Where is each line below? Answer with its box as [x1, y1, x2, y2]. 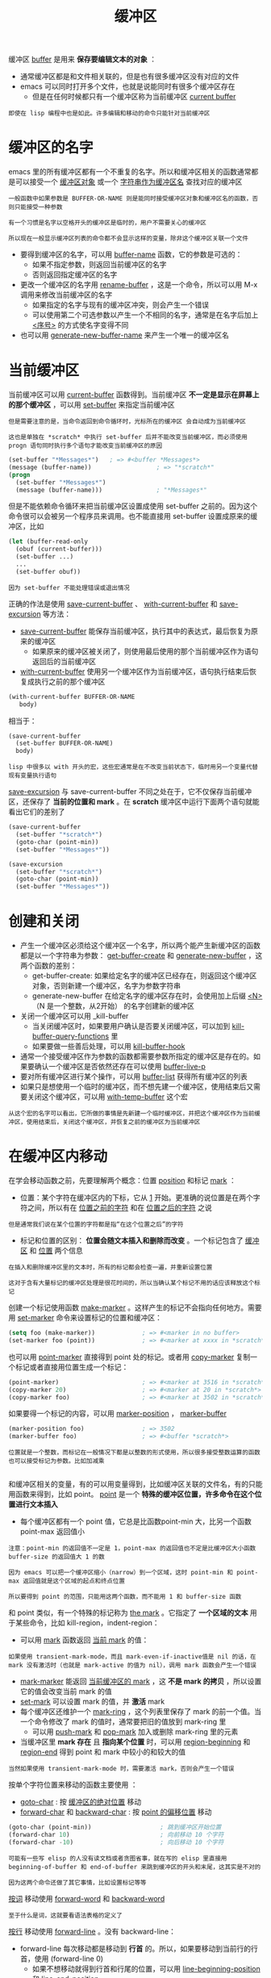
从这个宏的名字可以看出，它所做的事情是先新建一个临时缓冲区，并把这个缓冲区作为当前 [8, 1110, 255, 1118]
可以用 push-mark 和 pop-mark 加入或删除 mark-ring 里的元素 [31, 1727, 239, 1737]
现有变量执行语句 [8, 772, 57, 780]
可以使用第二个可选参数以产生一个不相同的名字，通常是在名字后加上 [31, 310, 259, 320]
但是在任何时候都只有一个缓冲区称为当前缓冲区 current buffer [31, 92, 236, 102]
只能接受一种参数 [14, 203, 63, 211]
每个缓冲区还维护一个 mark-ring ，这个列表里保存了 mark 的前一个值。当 [19, 1707, 262, 1717]
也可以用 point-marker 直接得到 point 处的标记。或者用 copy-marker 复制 [8, 1352, 251, 1361]
